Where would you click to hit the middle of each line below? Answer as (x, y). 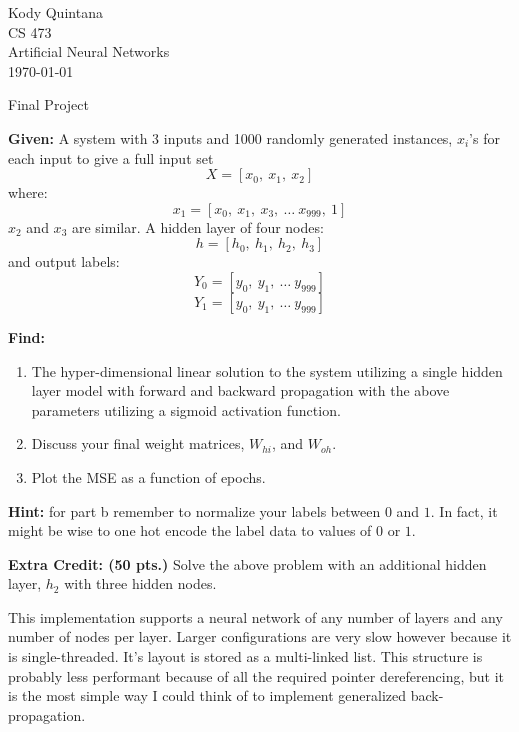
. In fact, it (464, 510)
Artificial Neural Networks (89, 51)
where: (28, 192)
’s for (484, 137)
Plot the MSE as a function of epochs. (148, 476)
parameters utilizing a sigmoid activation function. (186, 409)
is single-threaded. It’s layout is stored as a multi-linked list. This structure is (245, 656)
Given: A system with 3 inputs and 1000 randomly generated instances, (230, 137)
